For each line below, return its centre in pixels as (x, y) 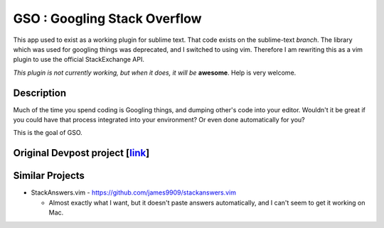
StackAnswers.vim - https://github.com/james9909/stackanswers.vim (134, 192)
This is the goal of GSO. (48, 133)
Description (40, 93)
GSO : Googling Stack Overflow (107, 18)
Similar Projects (49, 176)
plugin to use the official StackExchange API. (79, 60)
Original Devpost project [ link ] (81, 153)
